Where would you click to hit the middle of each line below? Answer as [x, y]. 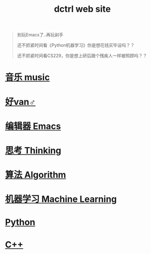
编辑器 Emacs [33, 126]
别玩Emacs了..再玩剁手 [40, 35]
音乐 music [27, 78]
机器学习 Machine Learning [61, 199]
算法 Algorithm [36, 175]
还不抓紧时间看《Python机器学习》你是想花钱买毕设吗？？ [76, 45]
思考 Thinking [33, 150]
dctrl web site [82, 9]
